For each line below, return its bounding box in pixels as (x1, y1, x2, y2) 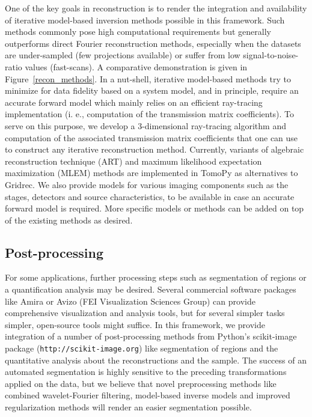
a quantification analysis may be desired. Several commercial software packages (5, 283, 296, 296)
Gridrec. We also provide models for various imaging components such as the (5, 178, 289, 190)
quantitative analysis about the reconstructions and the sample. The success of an (5, 353, 307, 366)
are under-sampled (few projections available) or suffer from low (5, 49, 240, 61)
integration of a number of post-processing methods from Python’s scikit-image (5, 330, 297, 342)
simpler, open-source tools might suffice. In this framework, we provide (5, 318, 265, 330)
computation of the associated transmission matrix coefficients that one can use (5, 131, 298, 144)
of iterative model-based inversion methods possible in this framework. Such (5, 13, 285, 26)
